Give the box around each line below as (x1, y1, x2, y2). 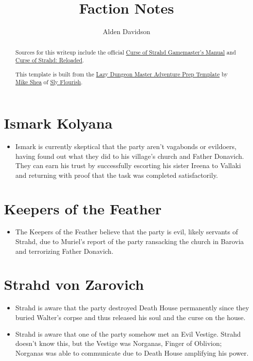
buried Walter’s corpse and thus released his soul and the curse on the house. (15, 312, 246, 322)
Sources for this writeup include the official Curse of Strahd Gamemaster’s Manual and (15, 48, 236, 56)
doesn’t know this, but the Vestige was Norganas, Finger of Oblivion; (15, 338, 222, 348)
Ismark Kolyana (4, 113, 113, 133)
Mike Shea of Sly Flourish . (15, 78, 83, 86)
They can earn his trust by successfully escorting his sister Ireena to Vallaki (15, 160, 241, 171)
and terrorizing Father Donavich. (15, 246, 114, 256)
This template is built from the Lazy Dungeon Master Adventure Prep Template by (15, 70, 228, 78)
